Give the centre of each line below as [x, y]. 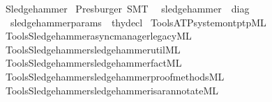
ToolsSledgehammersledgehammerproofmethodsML [115, 76]
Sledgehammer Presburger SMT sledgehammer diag [127, 8]
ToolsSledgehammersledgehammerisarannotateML [112, 90]
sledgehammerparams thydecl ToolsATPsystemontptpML [138, 22]
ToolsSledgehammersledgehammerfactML [93, 63]
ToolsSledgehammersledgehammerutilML [93, 49]
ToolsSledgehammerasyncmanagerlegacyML [98, 36]
